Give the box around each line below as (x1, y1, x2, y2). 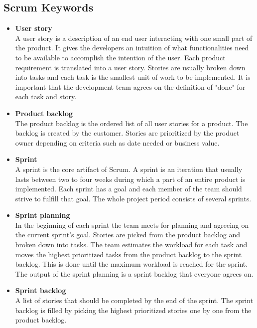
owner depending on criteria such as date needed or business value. (15, 137, 220, 148)
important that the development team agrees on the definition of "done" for (15, 81, 246, 92)
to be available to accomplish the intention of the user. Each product (15, 52, 226, 62)
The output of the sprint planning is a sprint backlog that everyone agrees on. (15, 268, 254, 279)
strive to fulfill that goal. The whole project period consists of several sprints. (15, 193, 252, 203)
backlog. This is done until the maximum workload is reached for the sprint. (15, 259, 248, 269)
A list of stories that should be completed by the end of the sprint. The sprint (15, 295, 254, 306)
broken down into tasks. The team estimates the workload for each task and (15, 239, 248, 250)
